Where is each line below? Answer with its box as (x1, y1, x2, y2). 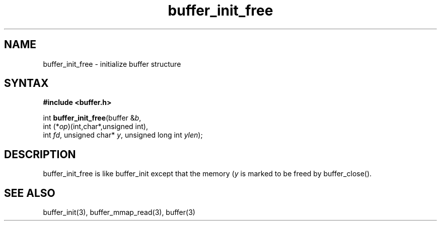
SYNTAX (4, 77, 49, 90)
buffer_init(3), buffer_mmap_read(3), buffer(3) (43, 208, 195, 217)
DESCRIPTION (4, 148, 76, 161)
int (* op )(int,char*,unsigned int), (43, 122, 148, 131)
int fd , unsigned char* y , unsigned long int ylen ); (43, 131, 203, 140)
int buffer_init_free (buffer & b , (43, 114, 141, 123)
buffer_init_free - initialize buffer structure (43, 59, 181, 68)
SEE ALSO (4, 186, 55, 199)
